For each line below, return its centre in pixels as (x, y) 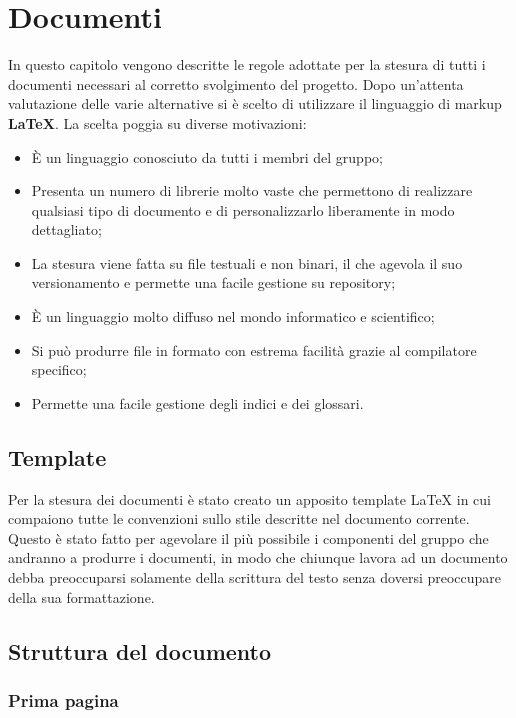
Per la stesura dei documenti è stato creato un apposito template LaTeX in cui (249, 498)
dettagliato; (66, 229)
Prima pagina (63, 699)
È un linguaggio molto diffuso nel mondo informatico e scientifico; (233, 316)
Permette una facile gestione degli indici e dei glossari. (197, 402)
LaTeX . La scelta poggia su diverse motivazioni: (157, 122)
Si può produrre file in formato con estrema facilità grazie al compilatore (254, 349)
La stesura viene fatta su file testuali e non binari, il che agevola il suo (247, 262)
